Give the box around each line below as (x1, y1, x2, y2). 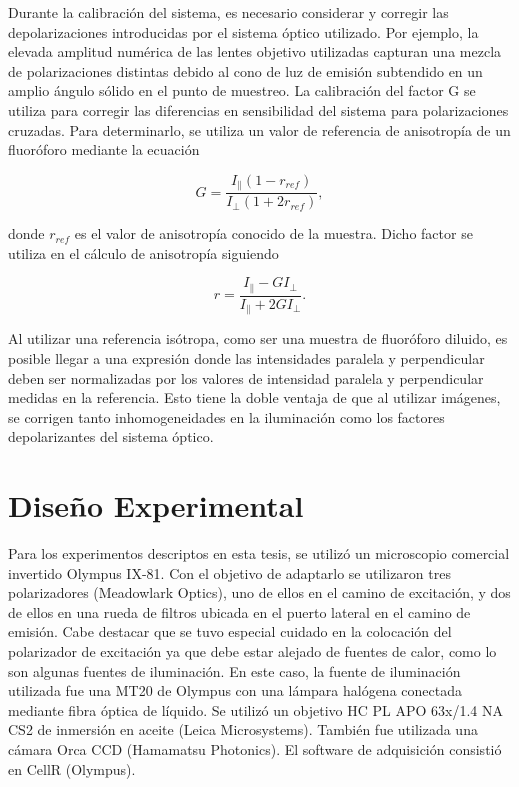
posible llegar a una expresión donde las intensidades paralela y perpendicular (8, 347, 485, 368)
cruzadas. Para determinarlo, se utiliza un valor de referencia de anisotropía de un (8, 119, 511, 140)
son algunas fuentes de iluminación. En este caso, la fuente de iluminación (8, 660, 461, 681)
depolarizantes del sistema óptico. (8, 426, 214, 447)
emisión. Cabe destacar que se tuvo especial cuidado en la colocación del (8, 621, 452, 642)
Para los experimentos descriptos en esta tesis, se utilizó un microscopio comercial (8, 543, 510, 564)
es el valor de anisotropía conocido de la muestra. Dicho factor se (74, 223, 473, 244)
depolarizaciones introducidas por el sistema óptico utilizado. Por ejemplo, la (8, 21, 479, 42)
